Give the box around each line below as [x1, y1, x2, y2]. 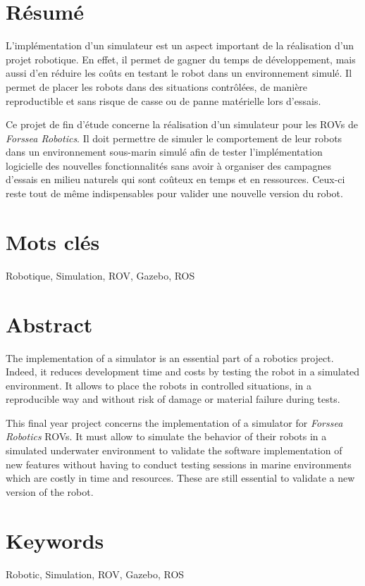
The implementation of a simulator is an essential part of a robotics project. [6, 350, 334, 365]
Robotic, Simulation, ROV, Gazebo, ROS [6, 566, 185, 581]
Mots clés [6, 227, 100, 256]
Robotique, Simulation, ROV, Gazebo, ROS [6, 268, 195, 282]
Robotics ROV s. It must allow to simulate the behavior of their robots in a [6, 429, 327, 444]
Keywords [6, 525, 104, 554]
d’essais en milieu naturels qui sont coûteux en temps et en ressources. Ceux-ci [6, 172, 345, 187]
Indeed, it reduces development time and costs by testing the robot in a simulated [6, 364, 360, 379]
